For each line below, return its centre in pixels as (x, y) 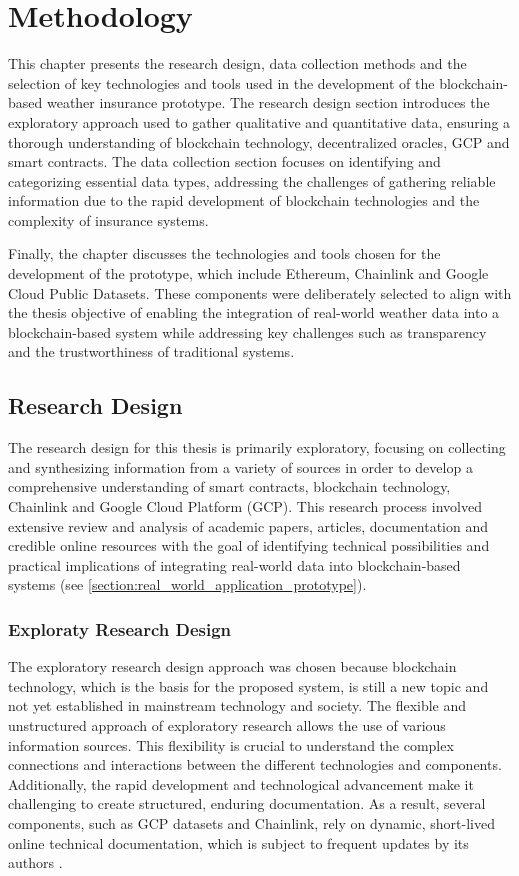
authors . (35, 862)
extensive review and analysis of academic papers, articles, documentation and (248, 525)
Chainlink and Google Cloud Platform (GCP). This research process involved (245, 506)
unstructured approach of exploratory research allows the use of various (227, 724)
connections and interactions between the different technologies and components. (255, 764)
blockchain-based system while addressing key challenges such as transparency (247, 331)
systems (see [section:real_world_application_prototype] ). (187, 584)
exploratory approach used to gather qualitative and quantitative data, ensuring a (259, 121)
